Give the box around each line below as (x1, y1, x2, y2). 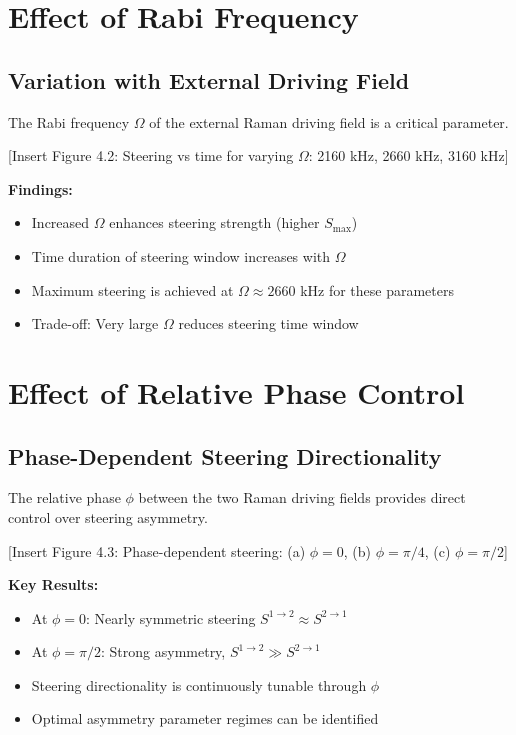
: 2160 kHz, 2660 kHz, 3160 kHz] (308, 145, 509, 166)
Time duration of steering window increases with (31, 245, 331, 266)
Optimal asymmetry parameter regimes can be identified (31, 708, 379, 729)
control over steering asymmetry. (8, 506, 208, 527)
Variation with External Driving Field (8, 64, 410, 95)
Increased (31, 212, 90, 233)
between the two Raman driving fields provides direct (138, 487, 466, 508)
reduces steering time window (178, 313, 359, 334)
